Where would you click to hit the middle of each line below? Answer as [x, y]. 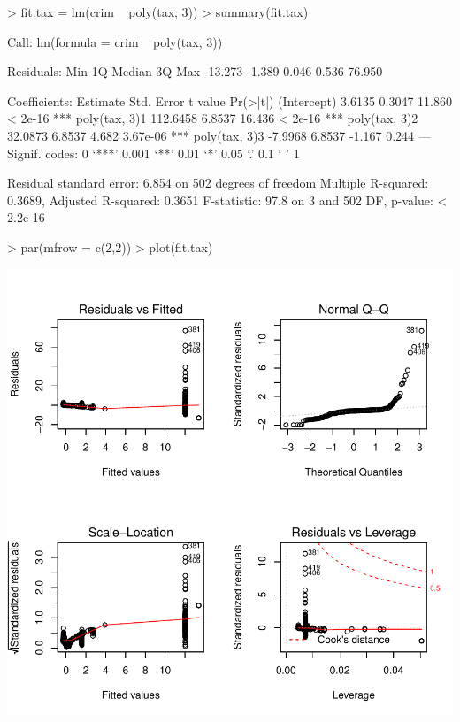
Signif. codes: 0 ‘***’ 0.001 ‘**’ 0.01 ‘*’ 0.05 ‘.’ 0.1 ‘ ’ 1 [153, 153]
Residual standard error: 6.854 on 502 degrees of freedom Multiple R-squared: [218, 183]
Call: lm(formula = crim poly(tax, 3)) [115, 41]
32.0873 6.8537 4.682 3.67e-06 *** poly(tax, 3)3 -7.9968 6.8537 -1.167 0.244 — [219, 135]
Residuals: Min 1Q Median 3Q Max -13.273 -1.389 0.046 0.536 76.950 [195, 71]
